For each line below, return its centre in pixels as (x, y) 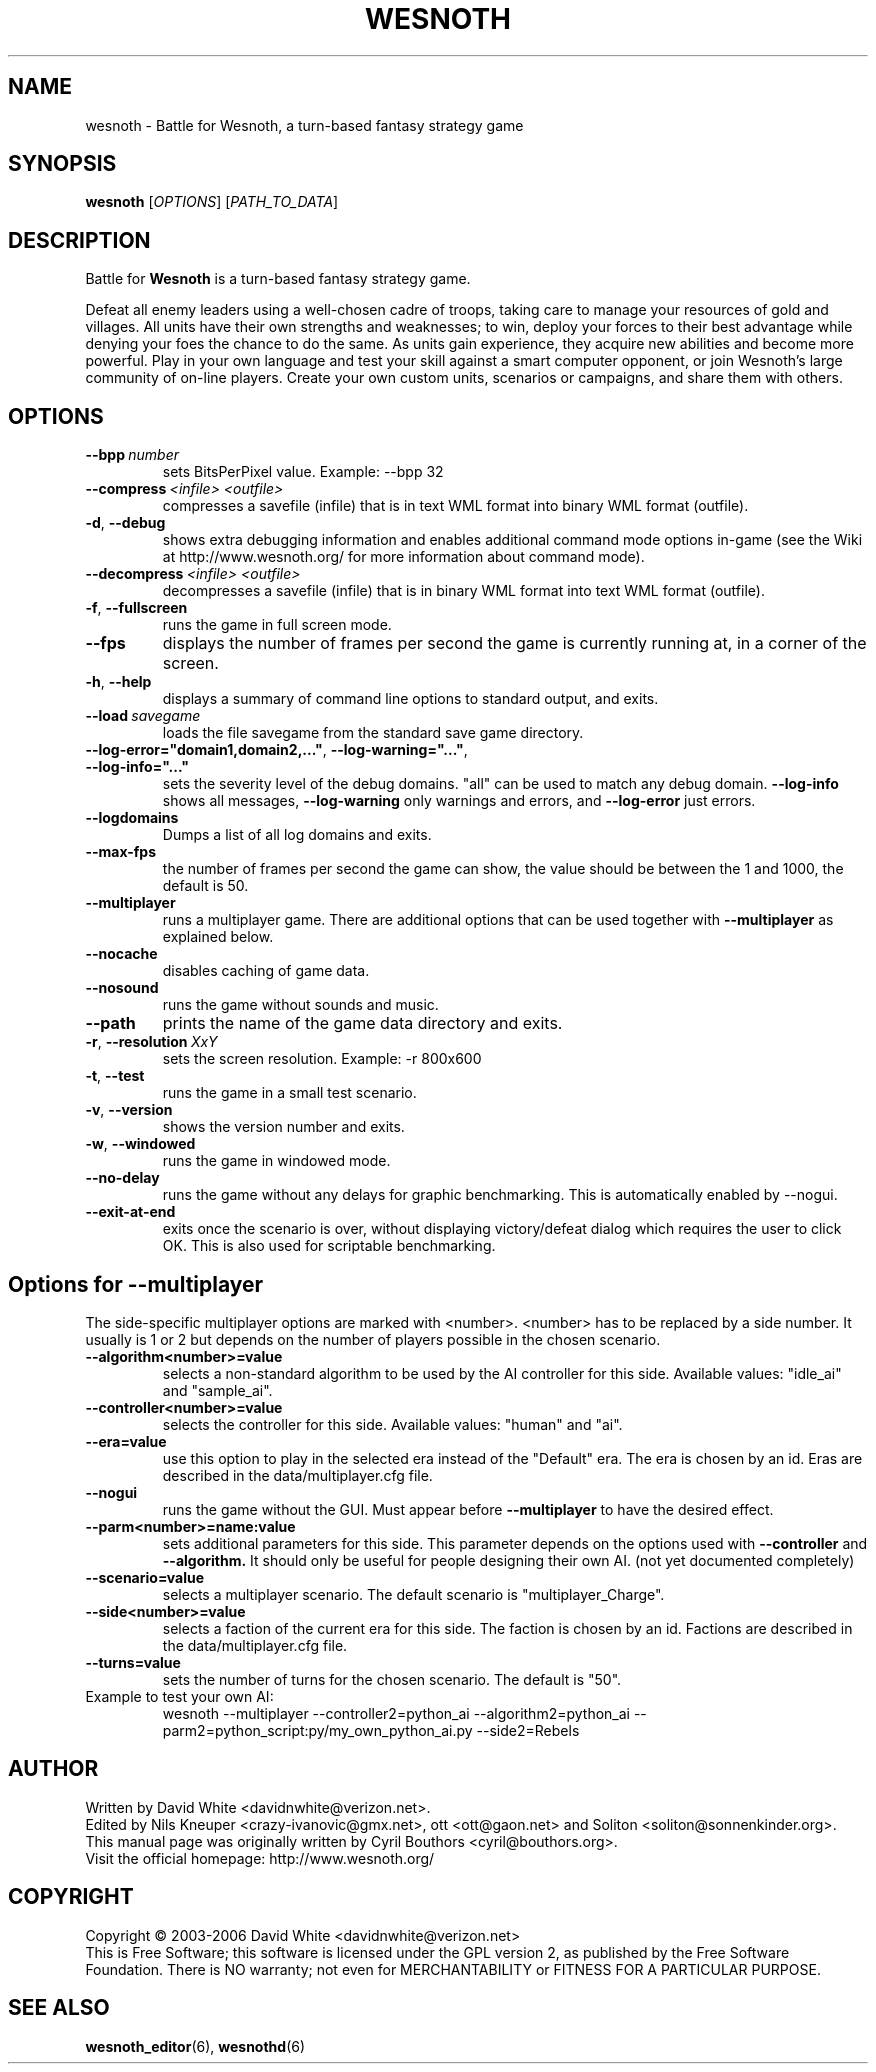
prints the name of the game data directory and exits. (362, 1023)
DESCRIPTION (79, 240)
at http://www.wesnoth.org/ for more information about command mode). (403, 557)
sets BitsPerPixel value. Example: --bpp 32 (303, 472)
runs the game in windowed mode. (276, 1161)
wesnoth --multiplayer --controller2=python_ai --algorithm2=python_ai (396, 1713)
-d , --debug (125, 523)
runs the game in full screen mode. (277, 625)
